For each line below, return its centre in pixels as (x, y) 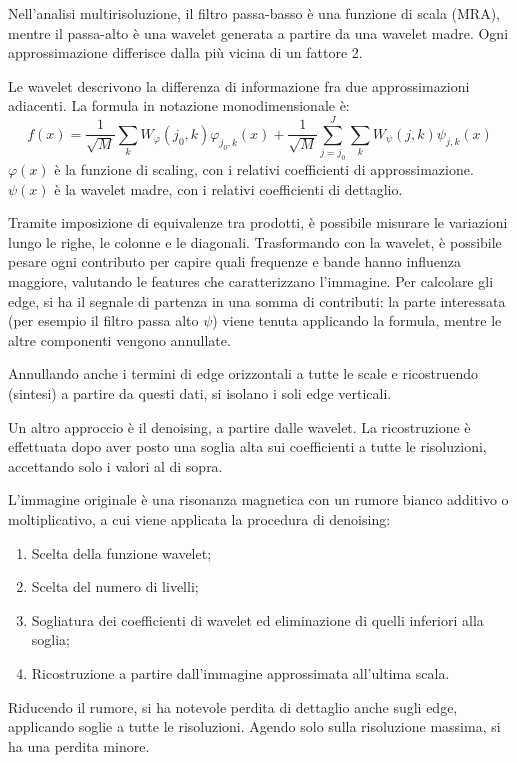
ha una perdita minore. (79, 745)
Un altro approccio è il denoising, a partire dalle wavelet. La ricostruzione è (239, 426)
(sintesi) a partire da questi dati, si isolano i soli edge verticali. (200, 392)
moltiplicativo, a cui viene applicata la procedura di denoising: (199, 518)
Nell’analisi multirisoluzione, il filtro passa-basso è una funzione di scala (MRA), (254, 13)
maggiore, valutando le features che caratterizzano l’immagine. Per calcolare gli (251, 281)
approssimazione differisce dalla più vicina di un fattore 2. (185, 52)
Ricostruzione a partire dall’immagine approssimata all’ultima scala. (240, 672)
